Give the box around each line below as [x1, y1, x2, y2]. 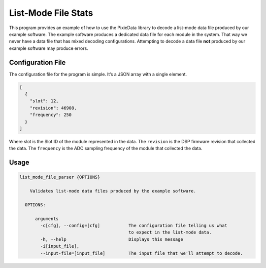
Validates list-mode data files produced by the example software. [30, 188, 197, 194]
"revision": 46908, [30, 105, 77, 111]
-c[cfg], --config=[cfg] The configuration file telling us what [40, 223, 228, 229]
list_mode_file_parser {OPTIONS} [19, 174, 100, 180]
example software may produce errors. [9, 45, 88, 51]
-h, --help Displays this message [40, 236, 183, 242]
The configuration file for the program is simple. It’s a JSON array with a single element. [9, 71, 187, 77]
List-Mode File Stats [9, 7, 93, 18]
